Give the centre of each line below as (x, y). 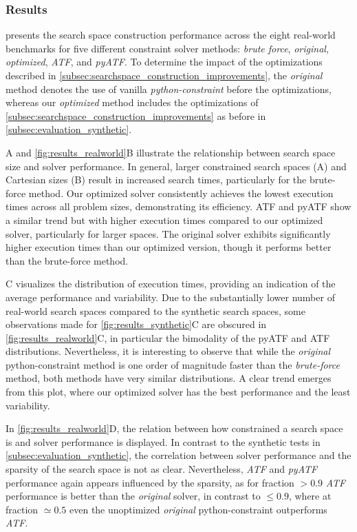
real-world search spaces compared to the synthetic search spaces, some (155, 310)
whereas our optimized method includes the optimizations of (132, 102)
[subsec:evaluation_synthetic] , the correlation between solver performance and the (178, 455)
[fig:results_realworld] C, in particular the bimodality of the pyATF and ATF (168, 337)
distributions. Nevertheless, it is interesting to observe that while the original (168, 351)
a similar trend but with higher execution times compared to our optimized (164, 219)
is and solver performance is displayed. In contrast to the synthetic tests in (163, 441)
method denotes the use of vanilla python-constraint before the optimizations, (169, 89)
